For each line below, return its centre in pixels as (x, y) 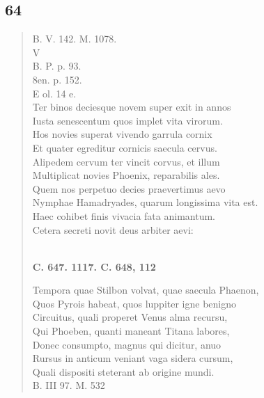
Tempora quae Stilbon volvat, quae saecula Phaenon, (146, 290)
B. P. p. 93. (57, 66)
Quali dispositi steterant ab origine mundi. (123, 371)
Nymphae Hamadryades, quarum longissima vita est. (145, 202)
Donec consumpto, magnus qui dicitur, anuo (127, 344)
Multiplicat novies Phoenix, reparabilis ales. (126, 175)
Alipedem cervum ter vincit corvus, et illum (126, 161)
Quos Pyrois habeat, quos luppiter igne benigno (134, 303)
